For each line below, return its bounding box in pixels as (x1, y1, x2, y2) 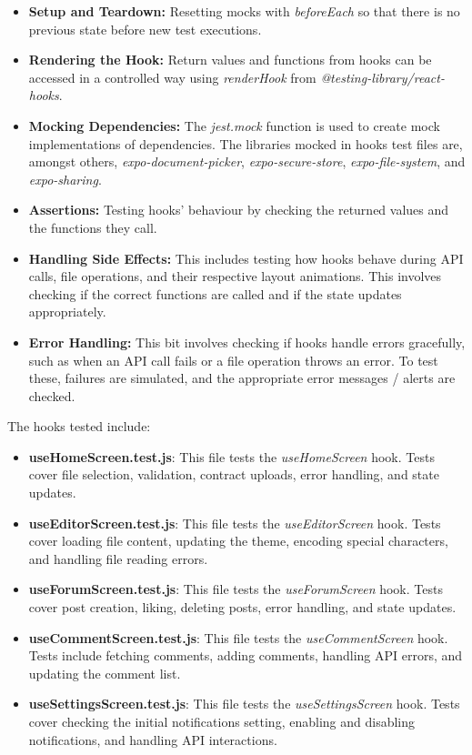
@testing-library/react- (320, 67, 445, 86)
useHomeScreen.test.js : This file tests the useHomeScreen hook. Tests (28, 447, 435, 466)
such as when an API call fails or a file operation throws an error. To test (28, 350, 438, 369)
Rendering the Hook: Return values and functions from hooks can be (28, 50, 432, 69)
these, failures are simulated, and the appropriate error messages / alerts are (28, 368, 456, 388)
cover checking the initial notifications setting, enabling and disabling (28, 712, 415, 730)
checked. (28, 386, 75, 405)
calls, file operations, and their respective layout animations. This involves (28, 267, 442, 286)
